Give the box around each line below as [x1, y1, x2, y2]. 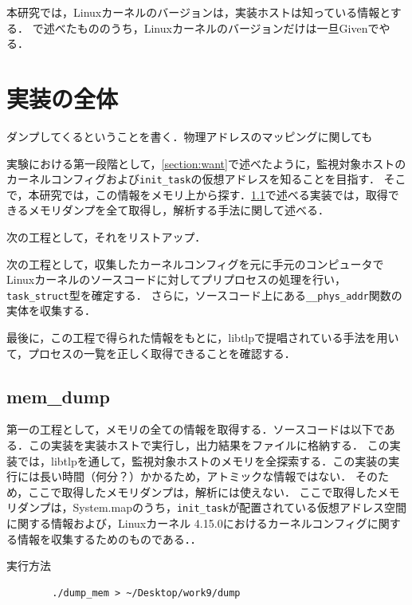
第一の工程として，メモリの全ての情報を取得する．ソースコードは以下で [6, 421, 384, 438]
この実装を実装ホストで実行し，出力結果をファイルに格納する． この [28, 436, 390, 453]
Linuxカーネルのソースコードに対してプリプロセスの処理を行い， [6, 271, 347, 288]
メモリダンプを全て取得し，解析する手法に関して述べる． [28, 202, 329, 218]
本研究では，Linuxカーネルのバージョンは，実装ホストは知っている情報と [6, 4, 390, 20]
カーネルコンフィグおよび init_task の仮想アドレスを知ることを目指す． [6, 171, 380, 187]
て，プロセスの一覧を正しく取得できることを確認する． [6, 344, 296, 361]
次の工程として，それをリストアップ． [6, 228, 206, 245]
